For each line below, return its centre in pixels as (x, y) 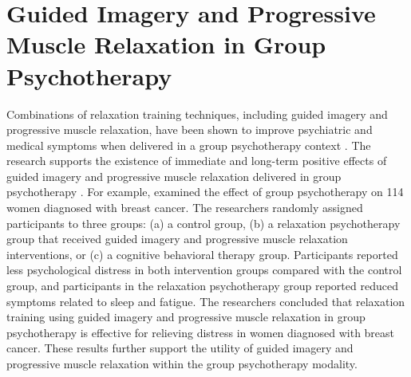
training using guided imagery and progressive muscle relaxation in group (186, 317)
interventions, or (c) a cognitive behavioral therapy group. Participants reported (202, 254)
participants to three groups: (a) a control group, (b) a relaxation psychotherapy (204, 223)
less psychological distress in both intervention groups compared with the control (204, 270)
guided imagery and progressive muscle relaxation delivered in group (174, 176)
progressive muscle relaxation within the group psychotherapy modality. (182, 363)
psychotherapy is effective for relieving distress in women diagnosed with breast (201, 332)
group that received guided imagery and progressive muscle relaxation (177, 239)
